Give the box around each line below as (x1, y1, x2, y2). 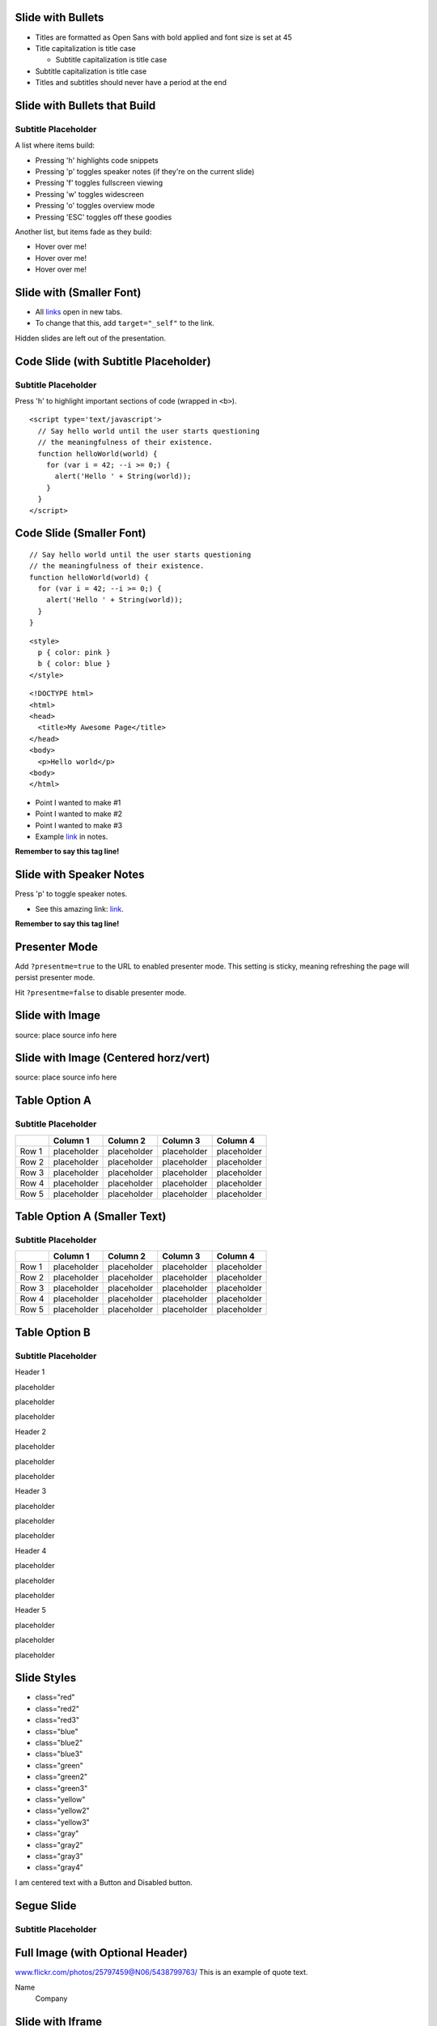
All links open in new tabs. (35, 307, 123, 317)
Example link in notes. (35, 831, 108, 841)
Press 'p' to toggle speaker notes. (15, 889, 128, 899)
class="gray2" (35, 1840, 84, 1849)
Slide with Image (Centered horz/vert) (15, 1051, 210, 1065)
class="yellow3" (35, 1817, 91, 1827)
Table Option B (15, 1325, 91, 1339)
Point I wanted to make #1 (35, 797, 121, 807)
